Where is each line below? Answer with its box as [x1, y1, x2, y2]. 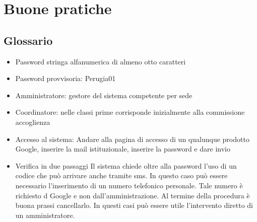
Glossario [4, 32, 53, 48]
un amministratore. [15, 209, 75, 220]
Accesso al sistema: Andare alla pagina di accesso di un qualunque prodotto [15, 133, 249, 144]
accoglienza [15, 116, 50, 127]
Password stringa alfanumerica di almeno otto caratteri [15, 56, 186, 66]
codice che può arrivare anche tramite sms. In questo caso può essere [15, 170, 228, 181]
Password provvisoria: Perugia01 [15, 73, 116, 84]
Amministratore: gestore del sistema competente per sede [15, 90, 192, 100]
